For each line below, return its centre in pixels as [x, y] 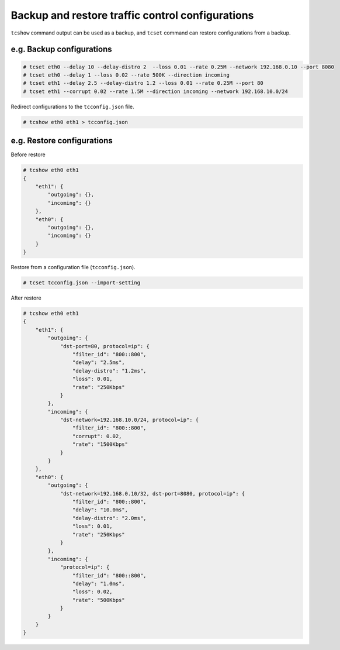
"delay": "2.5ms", [98, 362]
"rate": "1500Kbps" [100, 444]
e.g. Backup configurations [61, 49]
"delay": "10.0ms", [100, 510]
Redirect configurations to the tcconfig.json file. [72, 106]
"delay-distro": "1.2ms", [109, 371]
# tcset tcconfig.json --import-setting [81, 283]
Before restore [28, 154]
